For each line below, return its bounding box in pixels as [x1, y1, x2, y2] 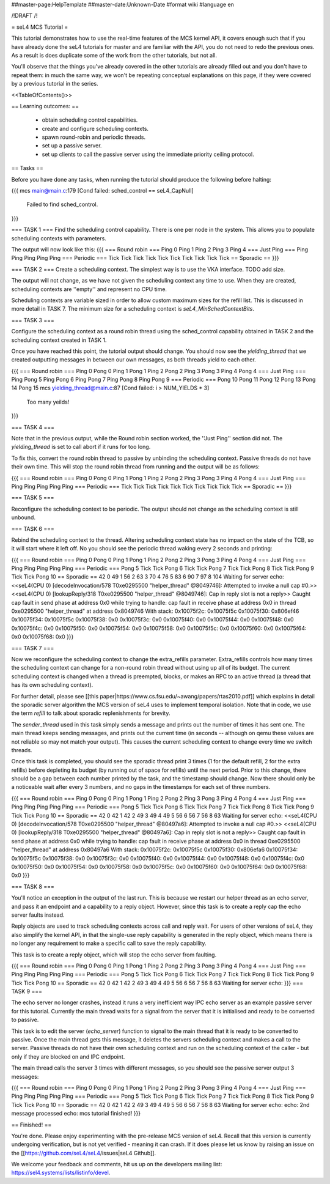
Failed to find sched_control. [26, 201, 98, 208]
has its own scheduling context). [11, 681, 94, 689]
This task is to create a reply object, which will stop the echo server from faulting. [11, 951, 217, 958]
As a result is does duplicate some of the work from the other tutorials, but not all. [11, 51, 217, 59]
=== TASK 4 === [11, 423, 55, 431]
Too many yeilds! [26, 398, 70, 405]
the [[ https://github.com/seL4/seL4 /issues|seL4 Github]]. [11, 1149, 156, 1156]
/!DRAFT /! [11, 12, 38, 20]
